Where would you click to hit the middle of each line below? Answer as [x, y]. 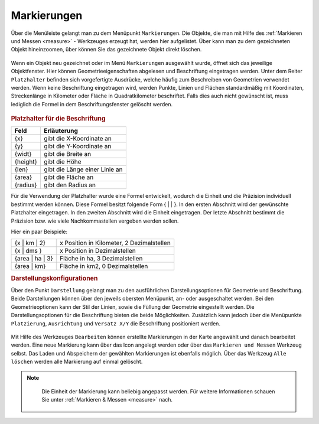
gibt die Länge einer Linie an [83, 169]
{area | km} [30, 266]
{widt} [23, 154]
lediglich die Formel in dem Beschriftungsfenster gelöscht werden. [92, 104]
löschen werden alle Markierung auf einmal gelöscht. [77, 362]
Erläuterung [61, 131]
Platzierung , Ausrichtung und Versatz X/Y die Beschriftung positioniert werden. [116, 323]
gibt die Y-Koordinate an [78, 146]
